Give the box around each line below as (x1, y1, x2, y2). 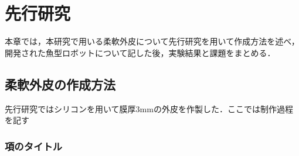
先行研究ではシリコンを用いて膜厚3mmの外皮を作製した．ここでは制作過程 (5, 102, 293, 115)
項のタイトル (5, 138, 63, 153)
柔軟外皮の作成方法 (5, 75, 115, 93)
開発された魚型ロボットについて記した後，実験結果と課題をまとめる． (5, 46, 276, 58)
